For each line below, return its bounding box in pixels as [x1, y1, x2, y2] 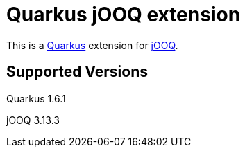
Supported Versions [6, 63, 148, 81]
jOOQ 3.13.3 [6, 114, 60, 126]
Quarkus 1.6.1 [6, 92, 66, 105]
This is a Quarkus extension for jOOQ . [6, 39, 178, 51]
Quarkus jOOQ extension [6, 3, 241, 26]
